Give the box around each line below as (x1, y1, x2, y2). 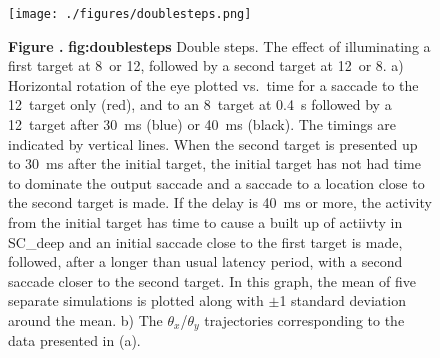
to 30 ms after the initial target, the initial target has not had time (8, 153, 421, 174)
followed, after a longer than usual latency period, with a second (8, 251, 403, 272)
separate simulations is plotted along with (8, 290, 264, 311)
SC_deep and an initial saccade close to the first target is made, (8, 231, 403, 252)
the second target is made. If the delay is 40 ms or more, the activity (8, 192, 432, 213)
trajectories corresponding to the (204, 309, 405, 330)
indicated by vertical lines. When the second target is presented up (8, 133, 418, 154)
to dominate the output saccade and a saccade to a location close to (8, 172, 425, 193)
